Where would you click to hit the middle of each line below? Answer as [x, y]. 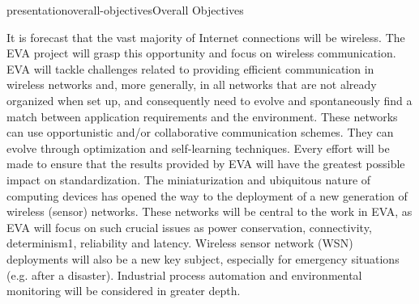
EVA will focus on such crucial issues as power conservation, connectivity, [189, 227]
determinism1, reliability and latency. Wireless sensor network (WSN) [180, 243]
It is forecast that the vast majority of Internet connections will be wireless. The [206, 37]
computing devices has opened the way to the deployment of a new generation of [207, 195]
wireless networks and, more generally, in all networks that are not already [192, 84]
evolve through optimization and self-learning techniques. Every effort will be [198, 148]
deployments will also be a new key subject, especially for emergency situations [203, 258]
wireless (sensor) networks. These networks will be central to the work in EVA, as [209, 211]
